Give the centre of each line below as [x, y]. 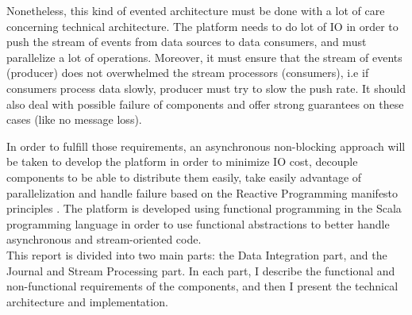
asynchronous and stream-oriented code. [104, 239]
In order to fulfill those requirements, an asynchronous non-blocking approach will [206, 146]
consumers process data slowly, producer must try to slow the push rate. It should [206, 88]
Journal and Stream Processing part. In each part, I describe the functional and [201, 270]
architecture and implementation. [87, 301]
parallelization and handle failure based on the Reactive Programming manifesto [202, 192]
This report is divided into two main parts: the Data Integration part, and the [197, 254]
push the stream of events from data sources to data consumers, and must [187, 42]
